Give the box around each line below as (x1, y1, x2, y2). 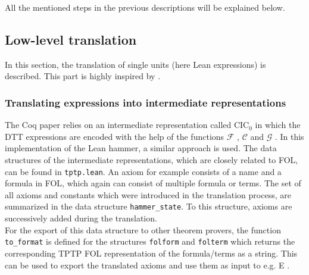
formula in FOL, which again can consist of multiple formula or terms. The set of (5, 177, 301, 189)
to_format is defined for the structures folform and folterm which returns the (5, 235, 295, 248)
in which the (255, 118, 301, 131)
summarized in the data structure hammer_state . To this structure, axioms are (5, 200, 292, 212)
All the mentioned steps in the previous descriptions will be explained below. (5, 1, 285, 13)
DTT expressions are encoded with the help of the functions (5, 130, 224, 142)
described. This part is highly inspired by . (5, 70, 161, 82)
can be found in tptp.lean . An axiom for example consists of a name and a (5, 165, 282, 177)
